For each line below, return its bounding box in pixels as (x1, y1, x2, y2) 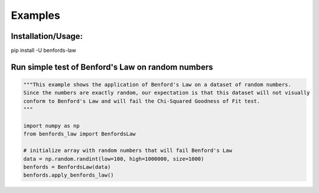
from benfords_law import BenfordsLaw (23, 131, 136, 138)
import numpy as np (23, 122, 80, 129)
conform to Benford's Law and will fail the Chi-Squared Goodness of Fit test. (23, 98, 261, 104)
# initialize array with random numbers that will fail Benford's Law (23, 147, 233, 154)
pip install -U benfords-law (11, 47, 76, 54)
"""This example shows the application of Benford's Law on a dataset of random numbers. (23, 81, 292, 88)
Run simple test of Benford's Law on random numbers (11, 62, 213, 72)
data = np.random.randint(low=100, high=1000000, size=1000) (23, 155, 204, 162)
